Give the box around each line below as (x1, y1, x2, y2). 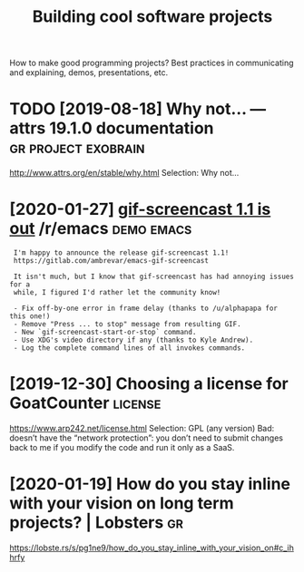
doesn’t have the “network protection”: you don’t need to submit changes (9, 432, 284, 443)
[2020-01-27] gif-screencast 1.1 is (9, 199, 271, 219)
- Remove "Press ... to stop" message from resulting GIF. (13, 320, 242, 329)
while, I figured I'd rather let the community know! (13, 288, 221, 297)
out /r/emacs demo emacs (9, 218, 192, 239)
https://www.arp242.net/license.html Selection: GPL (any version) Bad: (9, 423, 275, 433)
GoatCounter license (9, 393, 162, 413)
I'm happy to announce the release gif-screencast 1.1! (13, 248, 230, 257)
